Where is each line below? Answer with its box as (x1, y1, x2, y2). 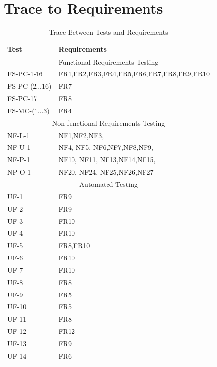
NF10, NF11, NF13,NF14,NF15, (58, 154, 156, 165)
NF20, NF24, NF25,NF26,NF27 (58, 167, 154, 177)
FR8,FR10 (58, 240, 90, 251)
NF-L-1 (7, 130, 30, 140)
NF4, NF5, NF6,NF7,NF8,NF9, (58, 142, 153, 152)
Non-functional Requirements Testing (52, 117, 165, 128)
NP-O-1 (7, 167, 31, 177)
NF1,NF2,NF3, (58, 130, 104, 140)
